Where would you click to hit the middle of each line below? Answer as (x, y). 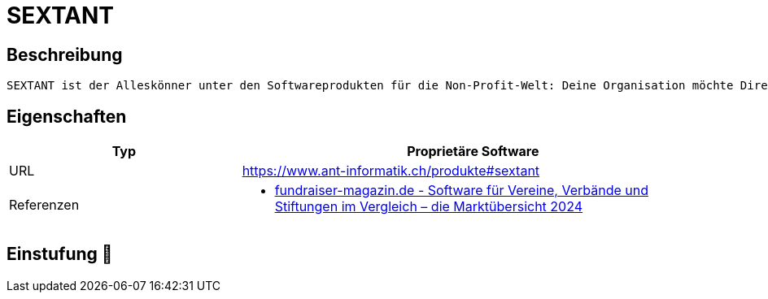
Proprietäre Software (473, 152)
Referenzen (44, 205)
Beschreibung (65, 54)
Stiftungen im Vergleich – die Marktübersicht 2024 (429, 207)
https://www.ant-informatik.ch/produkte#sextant (391, 171)
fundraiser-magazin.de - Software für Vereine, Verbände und (461, 191)
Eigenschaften (67, 116)
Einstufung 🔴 (60, 254)
